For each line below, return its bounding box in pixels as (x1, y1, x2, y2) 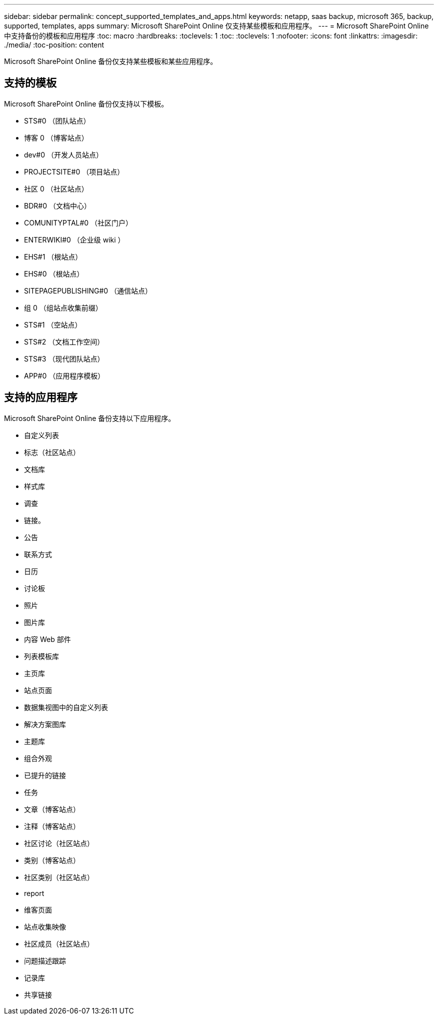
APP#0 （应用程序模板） (24, 371, 105, 380)
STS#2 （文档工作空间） (24, 337, 104, 346)
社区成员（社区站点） (24, 939, 94, 948)
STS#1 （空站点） (24, 320, 82, 329)
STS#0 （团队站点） (24, 116, 90, 125)
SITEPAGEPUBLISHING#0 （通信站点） (24, 286, 152, 295)
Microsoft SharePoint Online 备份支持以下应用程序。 (4, 413, 175, 422)
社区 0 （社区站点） (24, 184, 88, 193)
